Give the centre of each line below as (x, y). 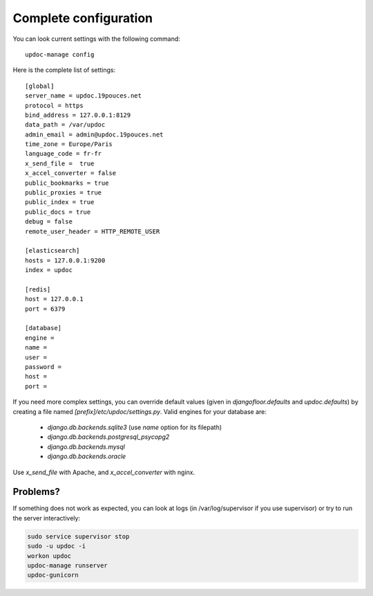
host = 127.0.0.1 (54, 299)
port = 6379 (45, 309)
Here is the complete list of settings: (64, 70)
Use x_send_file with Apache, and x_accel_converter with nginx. (104, 472)
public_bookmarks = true (67, 183)
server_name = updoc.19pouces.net (83, 96)
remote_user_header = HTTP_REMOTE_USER (93, 231)
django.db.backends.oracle (87, 456)
